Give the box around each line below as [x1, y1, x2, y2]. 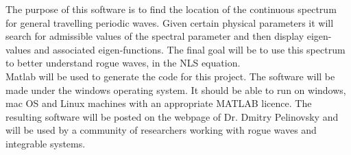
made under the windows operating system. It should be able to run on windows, [5, 82, 346, 97]
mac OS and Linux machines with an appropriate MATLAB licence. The [5, 96, 312, 110]
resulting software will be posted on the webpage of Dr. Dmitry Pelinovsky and [5, 109, 339, 123]
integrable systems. [5, 136, 86, 150]
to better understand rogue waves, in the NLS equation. [5, 56, 241, 70]
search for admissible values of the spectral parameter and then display [5, 29, 304, 43]
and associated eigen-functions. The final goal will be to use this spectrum [34, 42, 346, 56]
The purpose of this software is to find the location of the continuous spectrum [5, 2, 337, 16]
